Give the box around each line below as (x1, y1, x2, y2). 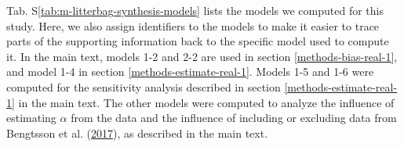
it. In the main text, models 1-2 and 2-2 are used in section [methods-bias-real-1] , (6, 48, 398, 64)
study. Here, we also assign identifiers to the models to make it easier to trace (6, 17, 380, 34)
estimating (6, 109, 56, 126)
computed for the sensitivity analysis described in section (6, 78, 281, 95)
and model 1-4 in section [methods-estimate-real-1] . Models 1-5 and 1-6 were (6, 63, 374, 80)
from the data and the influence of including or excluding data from (71, 109, 397, 126)
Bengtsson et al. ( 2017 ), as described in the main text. (6, 124, 268, 141)
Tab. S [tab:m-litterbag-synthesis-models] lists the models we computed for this (6, 2, 384, 18)
